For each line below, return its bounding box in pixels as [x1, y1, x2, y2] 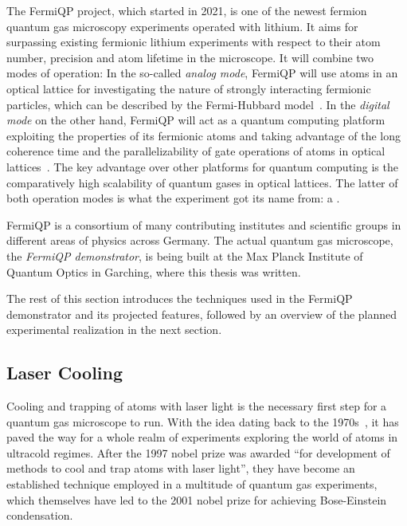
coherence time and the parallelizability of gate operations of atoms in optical [6, 143, 385, 159]
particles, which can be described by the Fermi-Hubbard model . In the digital [6, 96, 389, 112]
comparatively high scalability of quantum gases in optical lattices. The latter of [6, 174, 398, 190]
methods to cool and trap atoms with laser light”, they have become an [6, 460, 355, 477]
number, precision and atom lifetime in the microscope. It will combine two [6, 49, 374, 65]
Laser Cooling [6, 360, 123, 385]
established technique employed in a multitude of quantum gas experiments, [6, 476, 378, 493]
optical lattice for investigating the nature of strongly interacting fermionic [6, 80, 371, 96]
